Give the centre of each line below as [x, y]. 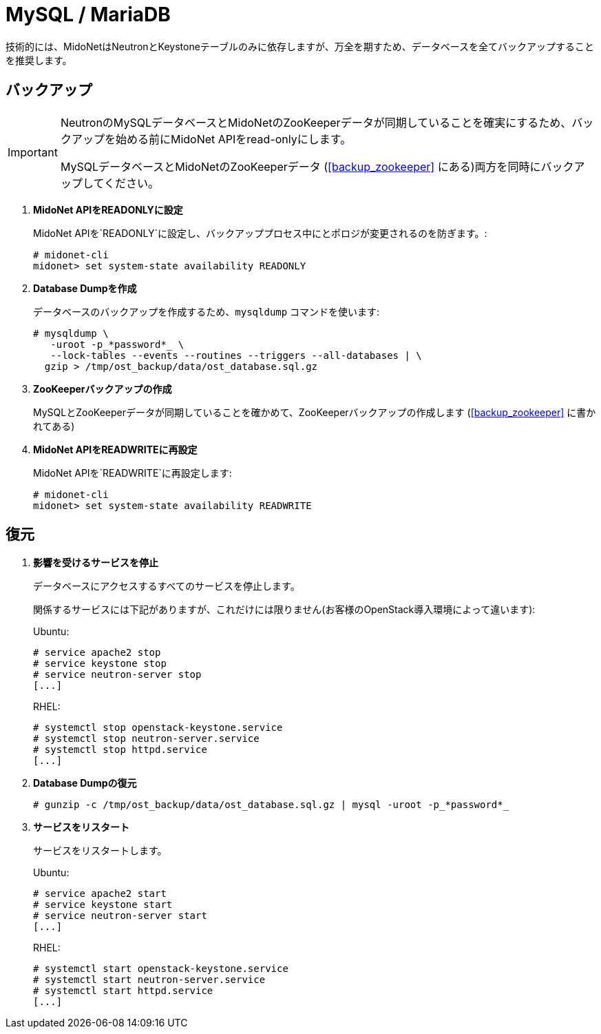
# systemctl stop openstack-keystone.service [158, 728]
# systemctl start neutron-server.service [149, 980]
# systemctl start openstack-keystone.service [161, 969]
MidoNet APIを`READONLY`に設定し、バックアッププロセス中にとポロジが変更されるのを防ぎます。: [260, 233]
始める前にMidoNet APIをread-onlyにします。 [233, 139]
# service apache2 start [100, 894]
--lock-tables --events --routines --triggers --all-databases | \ [236, 355]
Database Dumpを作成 [85, 288]
